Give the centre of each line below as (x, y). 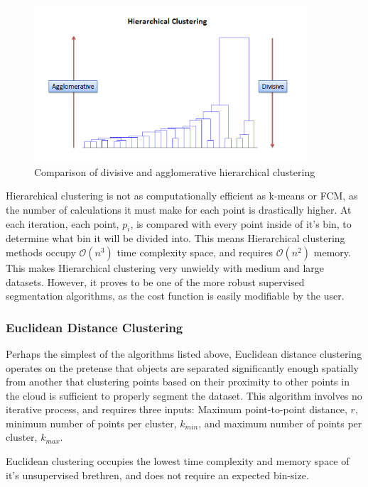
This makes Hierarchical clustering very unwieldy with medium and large (165, 267)
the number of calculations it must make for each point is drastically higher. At (179, 209)
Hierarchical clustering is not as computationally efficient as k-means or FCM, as (182, 196)
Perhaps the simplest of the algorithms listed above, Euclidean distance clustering (184, 353)
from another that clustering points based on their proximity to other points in (178, 382)
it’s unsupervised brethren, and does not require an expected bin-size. (157, 475)
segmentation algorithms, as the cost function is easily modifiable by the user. (175, 296)
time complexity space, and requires (195, 252)
